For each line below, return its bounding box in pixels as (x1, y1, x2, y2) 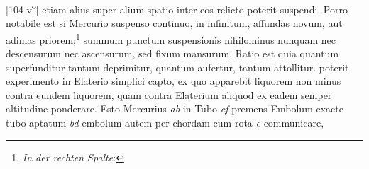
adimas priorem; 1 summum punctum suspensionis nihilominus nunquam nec (6, 30, 336, 47)
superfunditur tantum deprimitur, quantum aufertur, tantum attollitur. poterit (6, 59, 349, 74)
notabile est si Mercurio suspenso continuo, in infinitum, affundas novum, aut (6, 16, 343, 30)
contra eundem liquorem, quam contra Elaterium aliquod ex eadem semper (6, 87, 332, 102)
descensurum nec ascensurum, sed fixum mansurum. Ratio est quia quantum (6, 46, 339, 61)
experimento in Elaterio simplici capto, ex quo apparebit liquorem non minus (6, 74, 341, 88)
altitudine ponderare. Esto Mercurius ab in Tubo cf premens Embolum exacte (6, 101, 343, 116)
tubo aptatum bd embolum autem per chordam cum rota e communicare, (6, 115, 324, 130)
